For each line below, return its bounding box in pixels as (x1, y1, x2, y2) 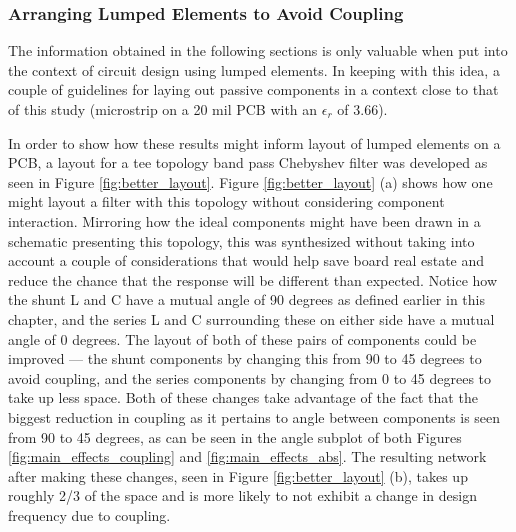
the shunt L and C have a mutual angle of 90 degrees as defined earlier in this (8, 289, 485, 310)
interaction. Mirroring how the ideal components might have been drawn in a (8, 210, 481, 231)
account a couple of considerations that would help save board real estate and (8, 250, 485, 271)
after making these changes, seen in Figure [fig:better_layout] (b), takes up (8, 465, 468, 486)
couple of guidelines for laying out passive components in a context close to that (8, 79, 499, 100)
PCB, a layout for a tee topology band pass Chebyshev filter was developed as (8, 152, 488, 173)
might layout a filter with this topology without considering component (8, 191, 445, 212)
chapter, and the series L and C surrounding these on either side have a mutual (8, 308, 495, 329)
